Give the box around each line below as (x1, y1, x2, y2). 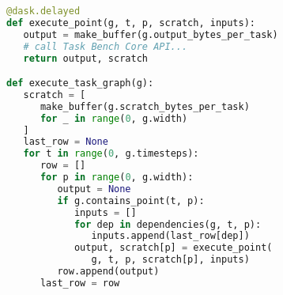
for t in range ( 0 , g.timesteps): (23, 148, 199, 160)
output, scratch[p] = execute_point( (74, 242, 273, 254)
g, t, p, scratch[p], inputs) (91, 254, 250, 266)
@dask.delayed (6, 6, 81, 17)
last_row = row (40, 277, 120, 289)
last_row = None (23, 136, 108, 148)
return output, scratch (23, 52, 148, 64)
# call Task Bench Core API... (23, 40, 188, 52)
